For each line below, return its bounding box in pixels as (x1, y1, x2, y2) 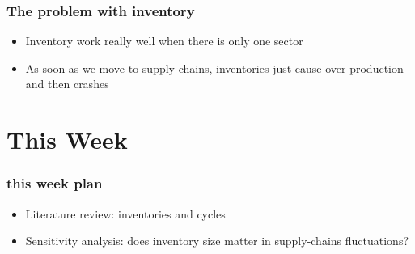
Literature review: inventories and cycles (25, 205, 226, 222)
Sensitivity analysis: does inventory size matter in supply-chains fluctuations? (25, 232, 409, 249)
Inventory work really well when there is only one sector (25, 32, 303, 49)
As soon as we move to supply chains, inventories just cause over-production (25, 59, 404, 76)
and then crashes (25, 75, 109, 92)
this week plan (6, 173, 103, 193)
